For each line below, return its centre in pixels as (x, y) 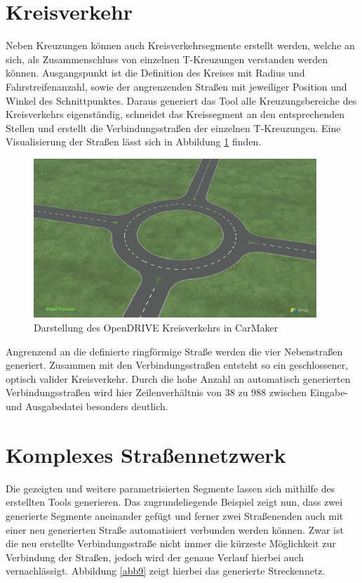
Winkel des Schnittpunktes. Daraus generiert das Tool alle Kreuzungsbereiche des (181, 100)
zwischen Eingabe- (309, 392)
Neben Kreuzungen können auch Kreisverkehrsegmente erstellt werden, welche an (180, 45)
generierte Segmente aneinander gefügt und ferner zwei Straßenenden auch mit (175, 515)
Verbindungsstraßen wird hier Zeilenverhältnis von (114, 392)
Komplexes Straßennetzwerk (146, 454)
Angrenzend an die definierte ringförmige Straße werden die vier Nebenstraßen (174, 351)
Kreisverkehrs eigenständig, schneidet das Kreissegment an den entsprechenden (175, 114)
